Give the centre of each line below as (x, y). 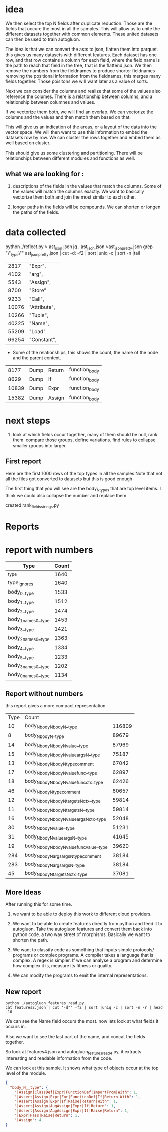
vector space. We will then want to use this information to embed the (76, 132)
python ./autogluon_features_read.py (45, 1003)
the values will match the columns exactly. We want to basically (78, 191)
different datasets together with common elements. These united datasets (82, 34)
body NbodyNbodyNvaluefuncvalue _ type (66, 846)
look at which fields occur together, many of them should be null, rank (85, 434)
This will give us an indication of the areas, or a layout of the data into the (81, 127)
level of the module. (26, 1073)
